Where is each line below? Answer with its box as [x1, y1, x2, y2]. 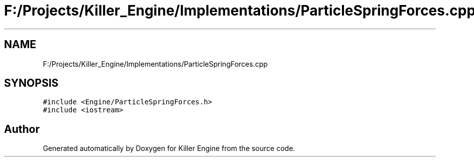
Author [4, 122, 40, 135]
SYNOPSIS [4, 77, 59, 90]
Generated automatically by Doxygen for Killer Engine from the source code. [43, 144, 295, 153]
